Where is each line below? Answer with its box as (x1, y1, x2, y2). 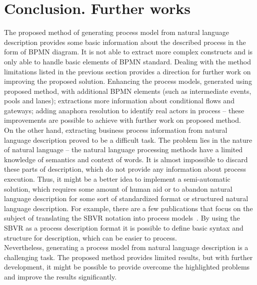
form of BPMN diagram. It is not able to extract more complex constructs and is (4, 46, 253, 57)
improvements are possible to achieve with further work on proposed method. (4, 115, 241, 125)
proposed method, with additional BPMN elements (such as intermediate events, (4, 85, 251, 96)
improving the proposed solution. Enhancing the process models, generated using (4, 76, 252, 86)
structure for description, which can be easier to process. (4, 232, 177, 243)
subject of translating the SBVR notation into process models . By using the (4, 213, 240, 223)
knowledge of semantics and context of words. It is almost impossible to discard (4, 154, 248, 164)
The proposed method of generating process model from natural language (4, 27, 229, 37)
